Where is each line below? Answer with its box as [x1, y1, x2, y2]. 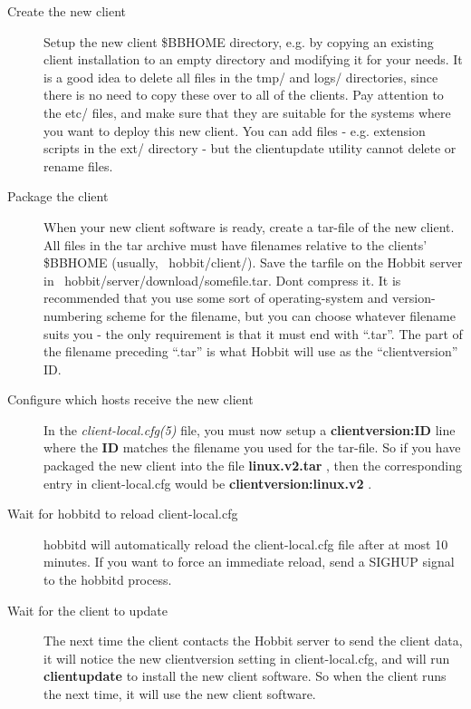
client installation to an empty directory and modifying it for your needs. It [43, 50, 463, 69]
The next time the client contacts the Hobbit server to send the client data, [43, 631, 463, 650]
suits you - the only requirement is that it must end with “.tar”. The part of [43, 324, 463, 343]
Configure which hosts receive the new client [7, 390, 254, 409]
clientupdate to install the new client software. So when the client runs [43, 666, 447, 685]
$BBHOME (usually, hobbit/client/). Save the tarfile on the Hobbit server [43, 253, 463, 272]
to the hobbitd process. [43, 570, 172, 589]
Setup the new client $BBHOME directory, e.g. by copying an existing [43, 32, 434, 51]
